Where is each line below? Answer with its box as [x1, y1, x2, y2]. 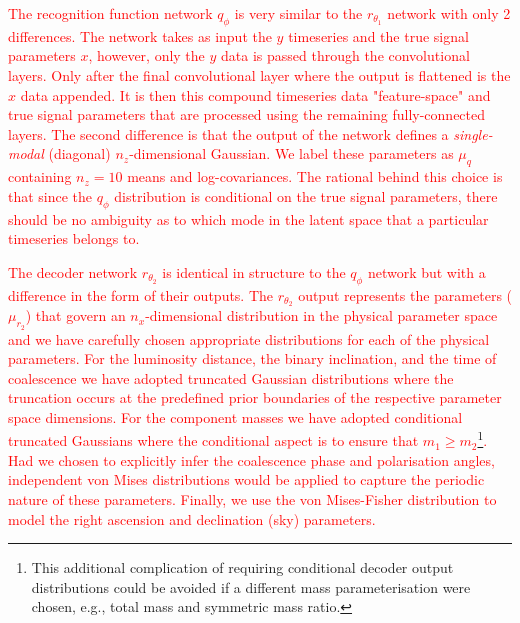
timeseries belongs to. [8, 228, 140, 249]
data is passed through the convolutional [221, 45, 470, 66]
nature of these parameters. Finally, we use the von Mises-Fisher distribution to [8, 489, 497, 509]
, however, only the [88, 45, 205, 66]
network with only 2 [387, 3, 511, 23]
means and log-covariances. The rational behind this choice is [127, 166, 503, 187]
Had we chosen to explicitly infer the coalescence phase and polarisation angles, [8, 449, 495, 470]
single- [453, 123, 493, 144]
